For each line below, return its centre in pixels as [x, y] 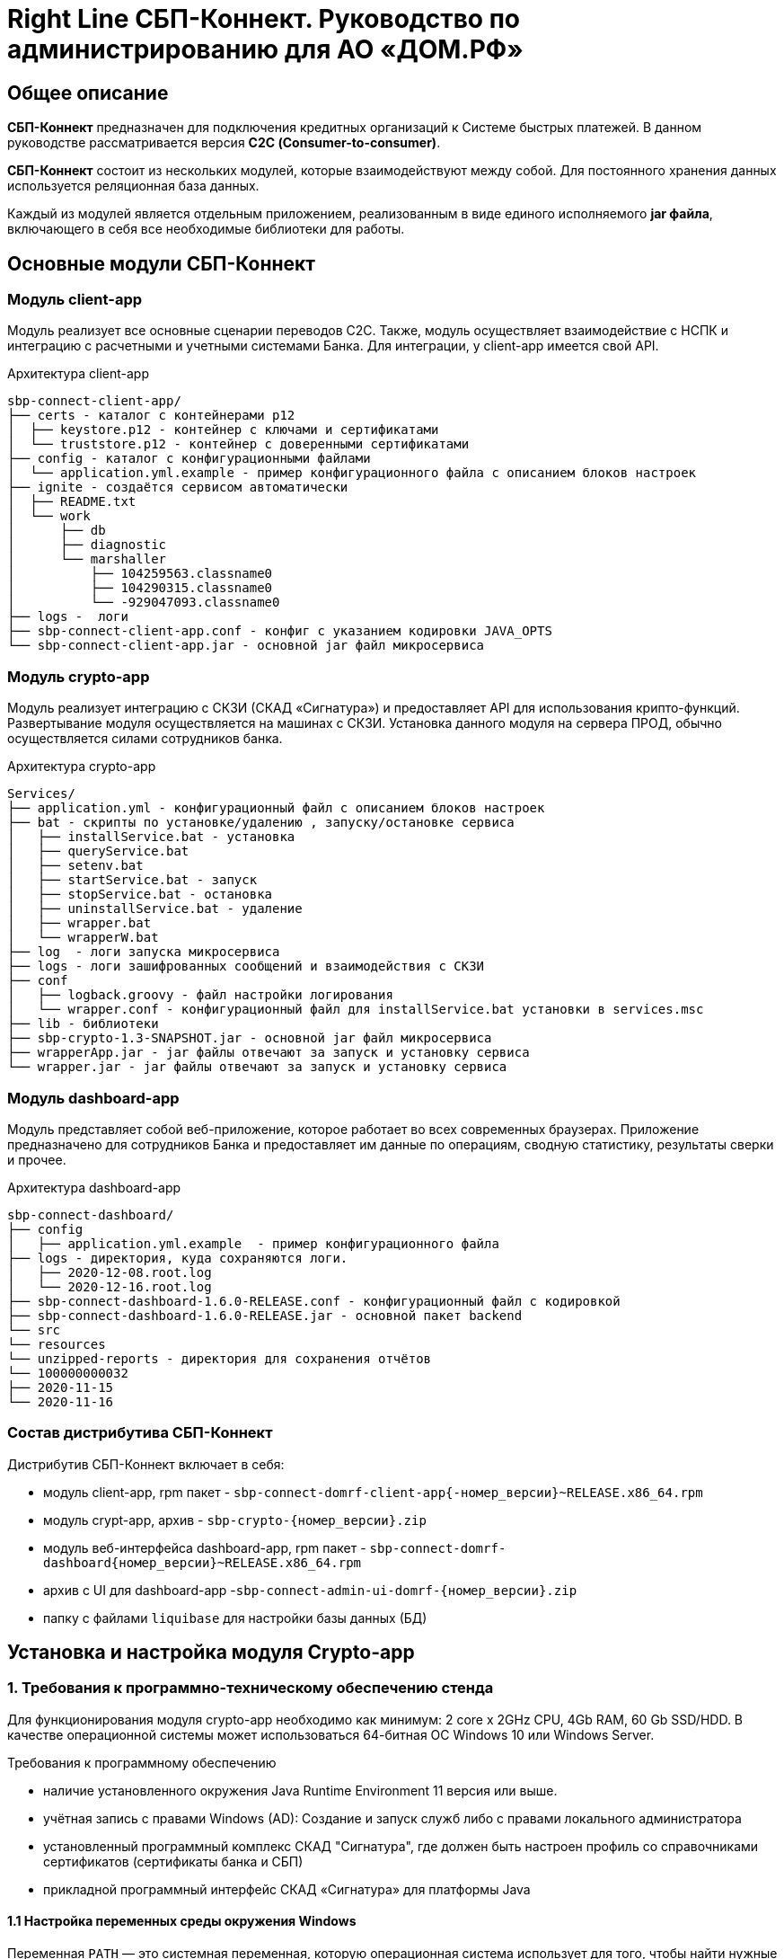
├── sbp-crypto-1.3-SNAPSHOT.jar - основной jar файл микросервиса [250, 1038]
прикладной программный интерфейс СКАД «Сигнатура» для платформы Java [287, 1889]
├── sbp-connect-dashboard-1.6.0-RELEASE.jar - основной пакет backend [265, 1315]
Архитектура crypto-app [82, 767]
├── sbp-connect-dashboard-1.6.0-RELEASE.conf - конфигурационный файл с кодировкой [314, 1301]
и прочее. [37, 1159]
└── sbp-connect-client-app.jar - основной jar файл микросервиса [246, 646]
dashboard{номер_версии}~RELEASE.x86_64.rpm [203, 1562]
